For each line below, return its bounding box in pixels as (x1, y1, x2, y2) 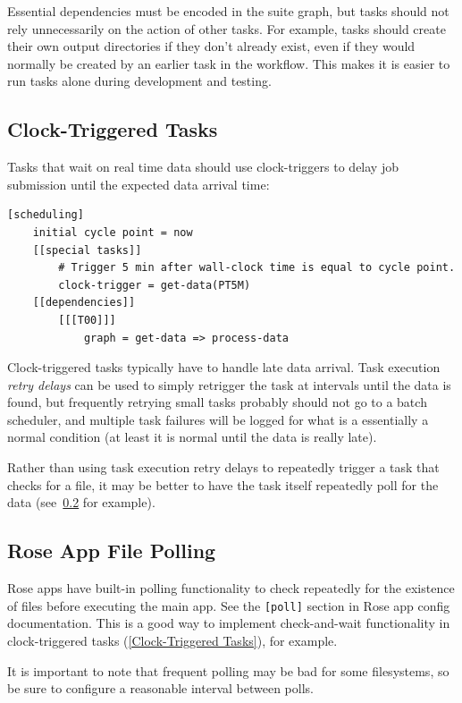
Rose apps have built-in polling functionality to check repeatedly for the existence (7, 579, 455, 597)
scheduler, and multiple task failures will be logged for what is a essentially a (7, 410, 429, 428)
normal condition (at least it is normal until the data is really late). (7, 428, 377, 446)
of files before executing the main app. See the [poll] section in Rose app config (7, 596, 450, 614)
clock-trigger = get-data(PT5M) (58, 278, 251, 292)
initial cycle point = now (32, 225, 193, 239)
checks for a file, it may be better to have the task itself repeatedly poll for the (7, 475, 439, 494)
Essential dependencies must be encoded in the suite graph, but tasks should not (7, 2, 449, 20)
